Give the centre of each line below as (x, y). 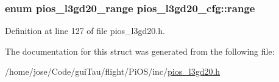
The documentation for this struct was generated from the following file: (140, 51)
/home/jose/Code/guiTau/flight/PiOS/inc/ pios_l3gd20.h (113, 71)
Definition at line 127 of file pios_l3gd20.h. (85, 31)
